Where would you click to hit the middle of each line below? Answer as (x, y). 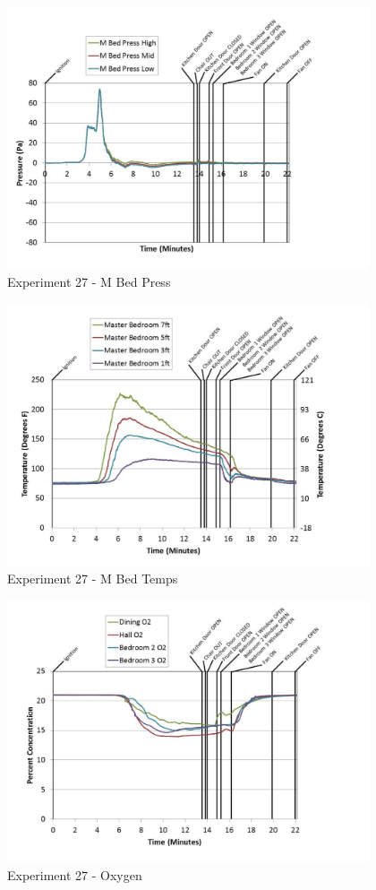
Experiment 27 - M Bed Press (89, 282)
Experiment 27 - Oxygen (75, 875)
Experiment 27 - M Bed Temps (93, 579)
